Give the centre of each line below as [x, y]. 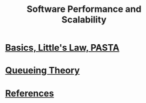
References [29, 93]
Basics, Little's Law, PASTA [62, 48]
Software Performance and [84, 9]
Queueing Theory [42, 70]
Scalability [84, 20]
